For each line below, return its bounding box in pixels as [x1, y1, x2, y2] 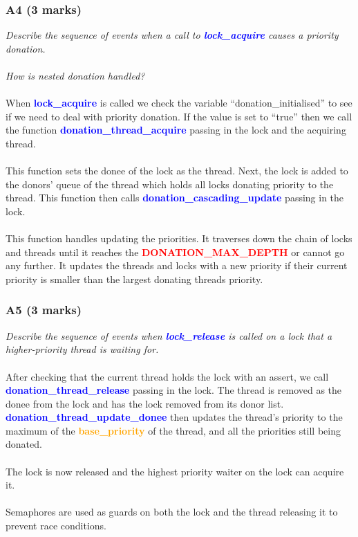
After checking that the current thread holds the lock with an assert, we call [6, 369, 329, 383]
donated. [6, 437, 42, 451]
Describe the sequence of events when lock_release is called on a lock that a [6, 328, 332, 343]
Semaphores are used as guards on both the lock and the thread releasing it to [6, 504, 338, 519]
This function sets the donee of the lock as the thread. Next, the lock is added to [6, 163, 348, 178]
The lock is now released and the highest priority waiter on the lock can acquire [6, 464, 344, 478]
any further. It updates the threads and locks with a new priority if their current [6, 258, 348, 273]
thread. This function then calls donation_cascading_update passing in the [6, 190, 344, 205]
